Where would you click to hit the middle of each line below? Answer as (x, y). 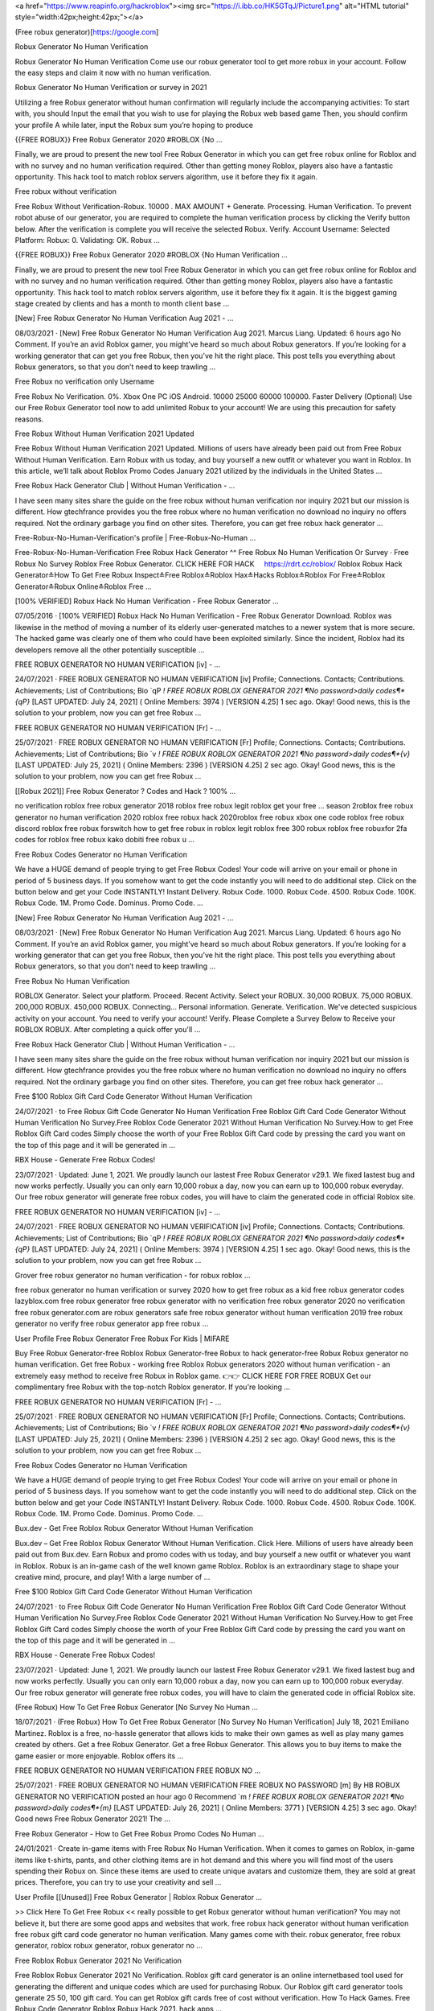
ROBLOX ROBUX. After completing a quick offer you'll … (108, 1030)
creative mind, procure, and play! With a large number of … (113, 1577)
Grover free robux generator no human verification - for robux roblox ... (133, 1275)
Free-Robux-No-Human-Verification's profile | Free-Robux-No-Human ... (135, 538)
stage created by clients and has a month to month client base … (122, 303)
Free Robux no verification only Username (85, 381)
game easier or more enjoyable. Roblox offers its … (99, 1756)
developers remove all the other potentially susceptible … (110, 650)
